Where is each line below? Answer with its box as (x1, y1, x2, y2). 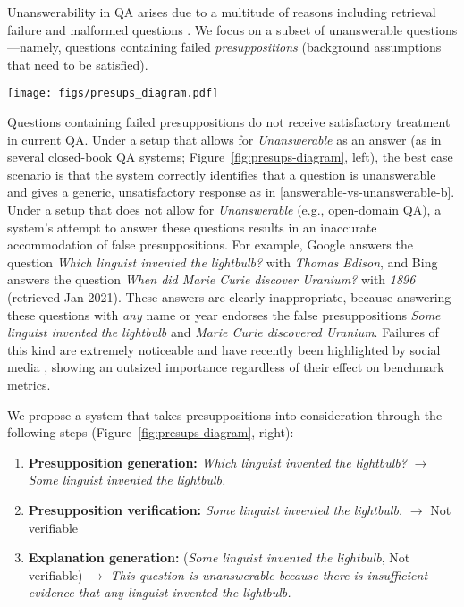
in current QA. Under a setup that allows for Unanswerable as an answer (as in (7, 130, 442, 148)
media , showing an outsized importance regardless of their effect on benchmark (7, 358, 444, 376)
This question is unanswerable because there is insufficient (110, 565, 428, 584)
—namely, (7, 38, 62, 56)
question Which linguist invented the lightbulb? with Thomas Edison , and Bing (7, 252, 438, 271)
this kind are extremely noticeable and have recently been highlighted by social (7, 340, 441, 358)
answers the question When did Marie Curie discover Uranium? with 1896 (7, 270, 416, 289)
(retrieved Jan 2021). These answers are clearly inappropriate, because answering (7, 287, 451, 306)
